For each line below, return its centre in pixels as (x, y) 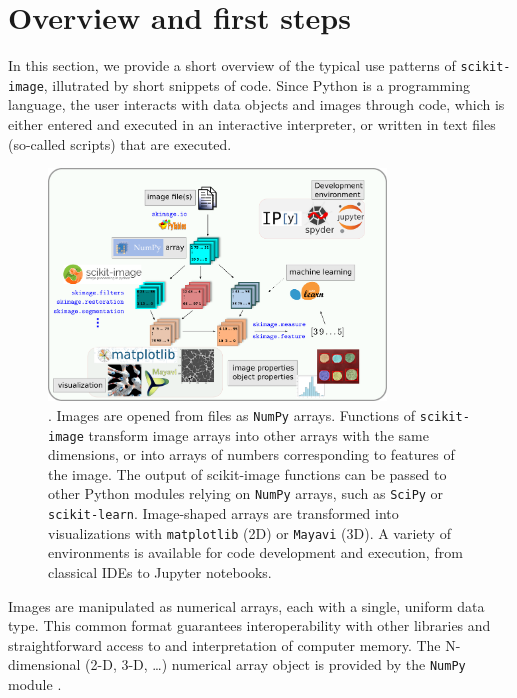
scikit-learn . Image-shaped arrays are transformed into (223, 513)
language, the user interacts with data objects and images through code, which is (256, 104)
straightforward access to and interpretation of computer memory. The (224, 644)
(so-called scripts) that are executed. (120, 143)
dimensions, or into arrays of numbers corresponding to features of (251, 454)
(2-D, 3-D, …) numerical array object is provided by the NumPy (275, 664)
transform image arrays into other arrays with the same (258, 434)
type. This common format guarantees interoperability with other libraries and (249, 625)
